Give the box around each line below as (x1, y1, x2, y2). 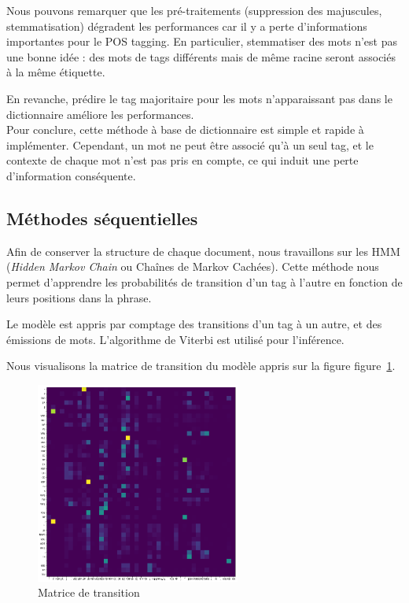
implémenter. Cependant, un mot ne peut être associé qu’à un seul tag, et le (6, 136, 374, 153)
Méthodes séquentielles (6, 205, 198, 230)
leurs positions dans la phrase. (6, 289, 152, 305)
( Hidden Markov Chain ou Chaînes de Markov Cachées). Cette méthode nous (6, 258, 379, 275)
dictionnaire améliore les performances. (6, 105, 194, 122)
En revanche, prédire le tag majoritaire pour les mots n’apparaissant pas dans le (6, 90, 392, 106)
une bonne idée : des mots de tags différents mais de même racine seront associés (6, 48, 396, 65)
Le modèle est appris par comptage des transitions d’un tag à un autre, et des (6, 316, 382, 332)
